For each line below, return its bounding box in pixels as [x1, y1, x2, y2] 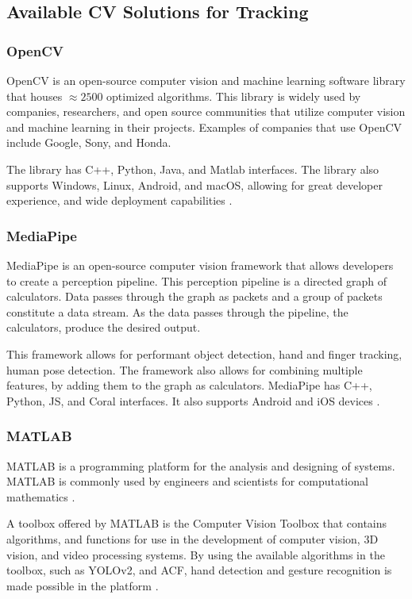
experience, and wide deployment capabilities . [6, 192, 233, 209]
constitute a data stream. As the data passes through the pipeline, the [6, 303, 348, 320]
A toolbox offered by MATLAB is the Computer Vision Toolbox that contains [6, 515, 387, 532]
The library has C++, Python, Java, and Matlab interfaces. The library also [6, 160, 379, 177]
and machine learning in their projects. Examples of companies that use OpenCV [6, 118, 402, 135]
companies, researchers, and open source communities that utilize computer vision [6, 103, 406, 120]
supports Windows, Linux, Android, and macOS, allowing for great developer [6, 176, 383, 193]
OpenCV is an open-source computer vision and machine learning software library [6, 72, 406, 88]
